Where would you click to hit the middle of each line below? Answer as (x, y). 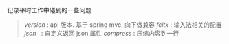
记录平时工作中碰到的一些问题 (49, 10)
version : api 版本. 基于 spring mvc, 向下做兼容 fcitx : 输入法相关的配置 (123, 25)
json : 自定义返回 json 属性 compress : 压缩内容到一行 (101, 33)
